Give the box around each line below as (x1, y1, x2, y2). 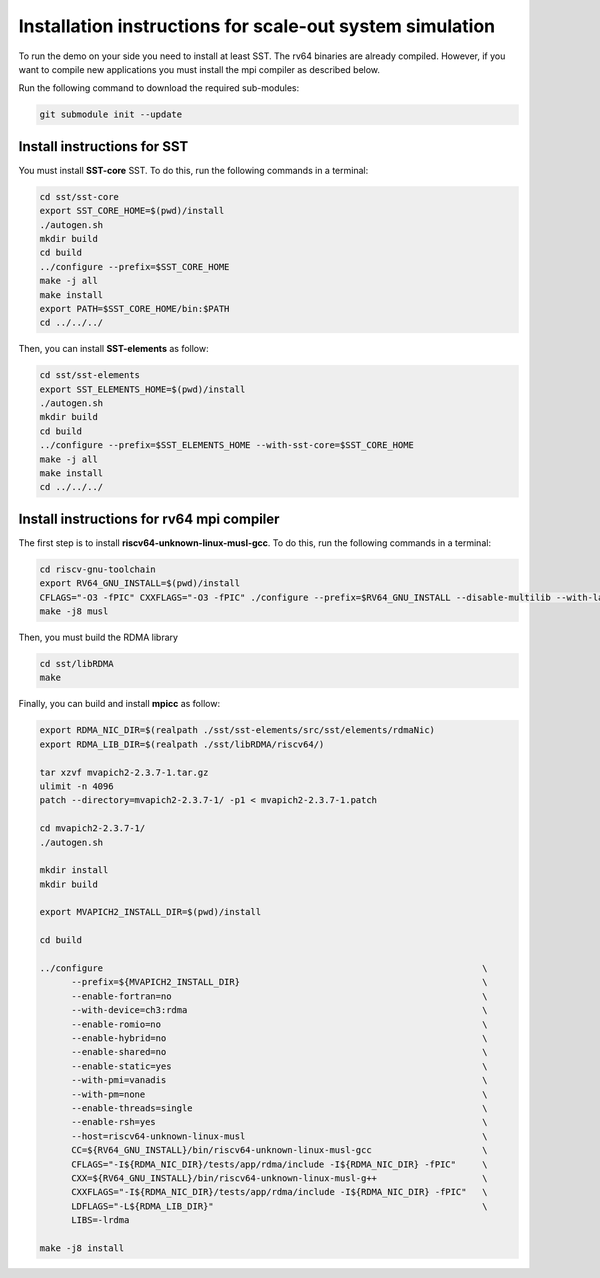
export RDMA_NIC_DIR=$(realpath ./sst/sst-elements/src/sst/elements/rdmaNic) (39, 725, 435, 736)
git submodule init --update (39, 109, 183, 120)
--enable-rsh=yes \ (71, 1116, 489, 1128)
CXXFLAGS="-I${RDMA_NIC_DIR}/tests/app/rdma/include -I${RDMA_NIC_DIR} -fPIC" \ (71, 1186, 489, 1198)
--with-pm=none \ (71, 1088, 489, 1100)
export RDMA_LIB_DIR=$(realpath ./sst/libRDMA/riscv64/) (39, 738, 325, 750)
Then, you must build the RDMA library (18, 631, 179, 644)
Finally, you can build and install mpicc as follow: (18, 698, 220, 710)
